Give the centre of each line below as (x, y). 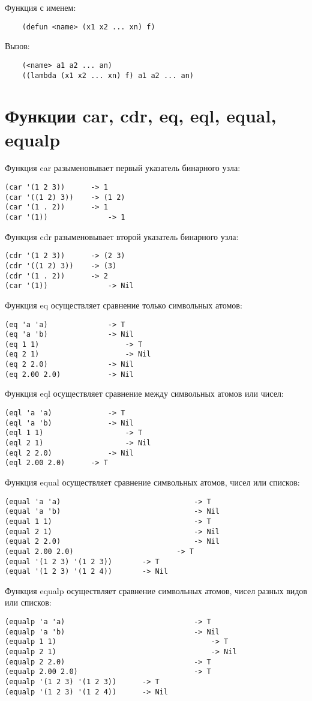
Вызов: (17, 46)
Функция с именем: (40, 7)
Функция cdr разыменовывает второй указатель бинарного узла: (122, 236)
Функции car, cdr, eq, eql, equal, (141, 116)
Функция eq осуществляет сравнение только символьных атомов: (124, 305)
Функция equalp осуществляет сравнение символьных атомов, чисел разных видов (156, 590)
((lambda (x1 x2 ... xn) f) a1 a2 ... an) (108, 75)
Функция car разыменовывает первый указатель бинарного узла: (123, 168)
